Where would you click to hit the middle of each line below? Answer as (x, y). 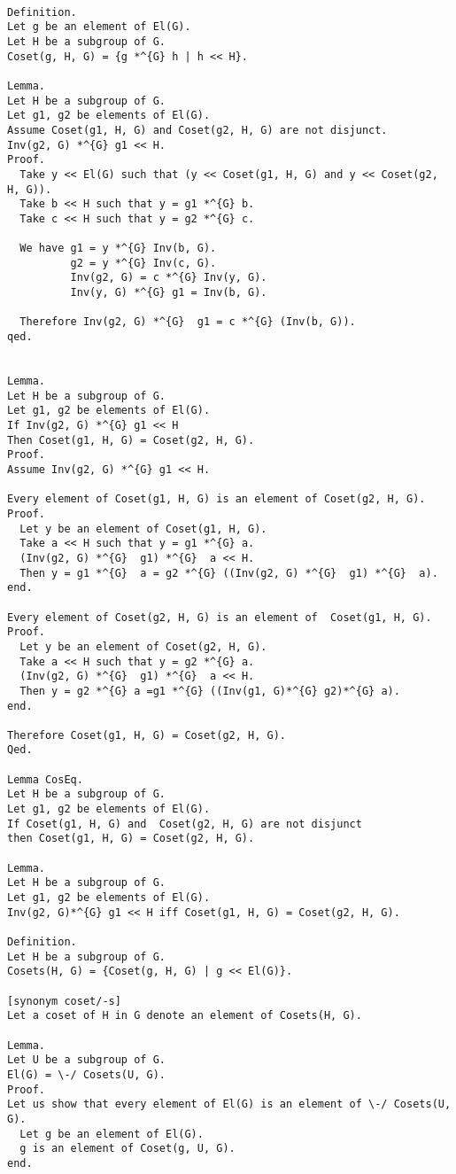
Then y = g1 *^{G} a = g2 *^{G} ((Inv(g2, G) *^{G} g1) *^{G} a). (229, 573)
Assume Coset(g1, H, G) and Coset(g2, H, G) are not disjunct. (197, 130)
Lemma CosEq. (45, 779)
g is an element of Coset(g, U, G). (128, 1149)
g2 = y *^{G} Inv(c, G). (143, 263)
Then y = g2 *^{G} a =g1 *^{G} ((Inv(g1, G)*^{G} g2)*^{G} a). (210, 691)
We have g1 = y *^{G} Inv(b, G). (118, 249)
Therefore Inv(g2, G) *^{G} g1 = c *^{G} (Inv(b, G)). (188, 322)
